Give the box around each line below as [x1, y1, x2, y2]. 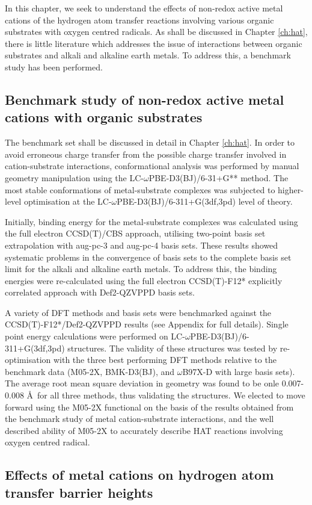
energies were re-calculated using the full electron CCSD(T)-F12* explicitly [5, 274, 283, 287]
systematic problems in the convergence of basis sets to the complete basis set [5, 250, 292, 263]
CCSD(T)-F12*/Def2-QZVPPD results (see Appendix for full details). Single [5, 318, 289, 330]
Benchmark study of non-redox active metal [5, 90, 284, 108]
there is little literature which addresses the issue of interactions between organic [5, 37, 302, 49]
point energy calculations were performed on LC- [5, 330, 185, 342]
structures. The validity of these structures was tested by [67, 341, 278, 354]
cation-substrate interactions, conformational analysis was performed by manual [5, 160, 299, 172]
